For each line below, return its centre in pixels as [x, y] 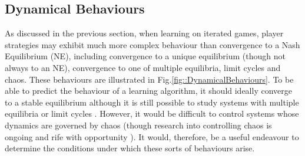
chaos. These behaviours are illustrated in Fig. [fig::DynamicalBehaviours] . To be [149, 79]
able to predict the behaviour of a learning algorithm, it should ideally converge [148, 91]
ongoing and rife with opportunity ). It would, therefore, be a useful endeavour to [152, 136]
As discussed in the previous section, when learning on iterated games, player [144, 33]
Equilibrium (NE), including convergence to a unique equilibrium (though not [145, 56]
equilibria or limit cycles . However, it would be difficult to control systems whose [152, 113]
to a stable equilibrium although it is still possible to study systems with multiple [152, 102]
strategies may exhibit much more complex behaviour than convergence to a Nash [152, 44]
